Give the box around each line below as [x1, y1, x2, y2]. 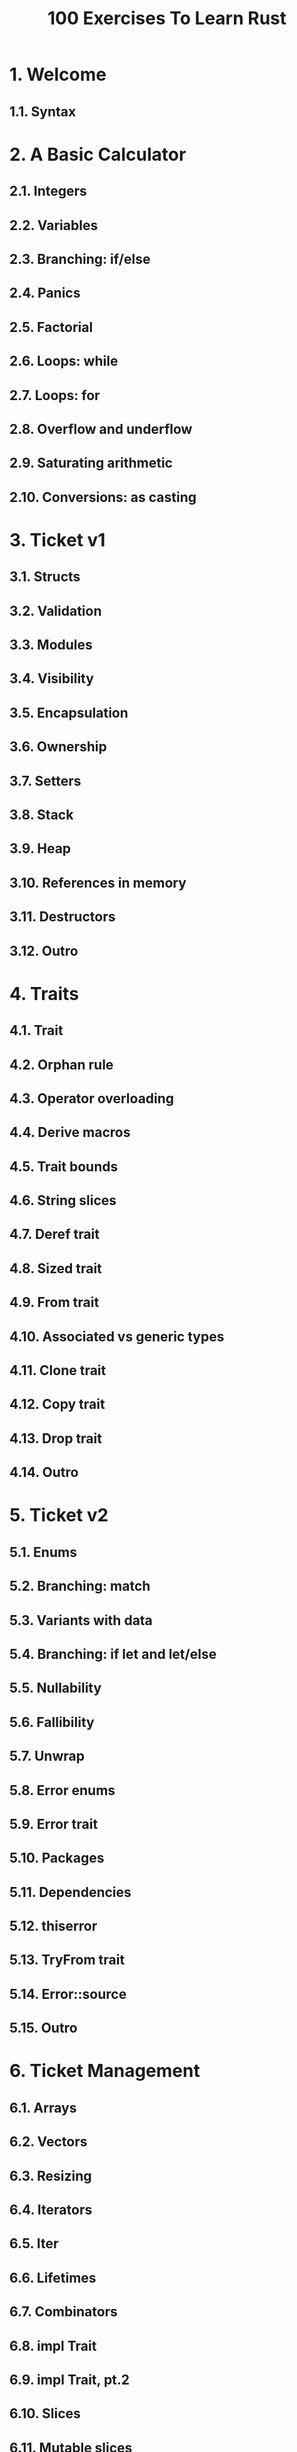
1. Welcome [9, 63, 107, 86]
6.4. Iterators [9, 2202, 93, 2218]
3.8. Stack [9, 806, 74, 823]
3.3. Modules [9, 637, 93, 654]
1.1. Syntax [9, 103, 77, 120]
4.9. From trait [9, 1294, 100, 1311]
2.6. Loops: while [9, 353, 119, 370]
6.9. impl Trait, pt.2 [9, 2371, 131, 2388]
